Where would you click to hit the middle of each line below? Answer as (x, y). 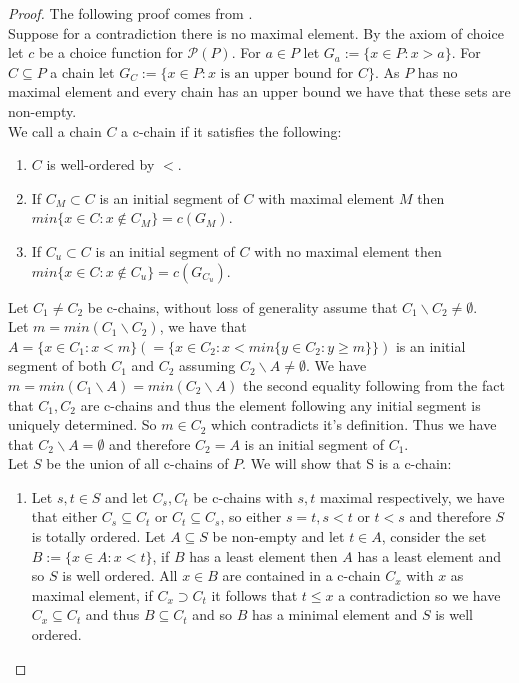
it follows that (254, 594)
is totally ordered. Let (98, 536)
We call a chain (55, 130)
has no (437, 71)
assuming (207, 365)
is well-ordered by (100, 164)
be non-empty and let (278, 536)
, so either (251, 516)
